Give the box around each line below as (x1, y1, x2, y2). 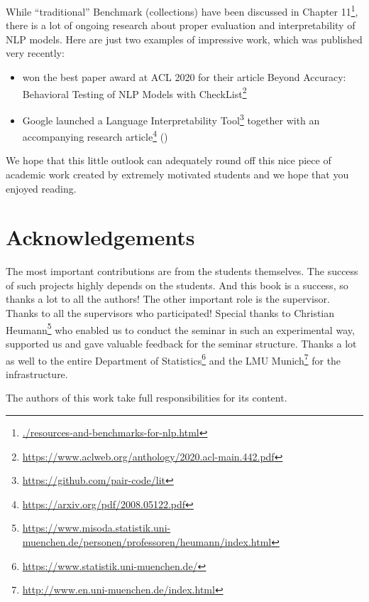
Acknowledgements (6, 222, 195, 252)
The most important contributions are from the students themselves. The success (6, 264, 358, 279)
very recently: (6, 45, 65, 60)
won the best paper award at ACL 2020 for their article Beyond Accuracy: (22, 70, 346, 85)
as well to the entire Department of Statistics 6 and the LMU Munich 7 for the (6, 350, 341, 367)
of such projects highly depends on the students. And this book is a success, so (6, 277, 348, 292)
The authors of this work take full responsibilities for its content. (6, 390, 287, 405)
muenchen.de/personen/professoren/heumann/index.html (22, 534, 272, 549)
